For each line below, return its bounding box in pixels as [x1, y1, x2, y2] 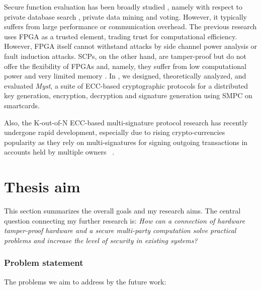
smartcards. [4, 100, 40, 110]
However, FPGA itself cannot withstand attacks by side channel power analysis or [4, 41, 257, 51]
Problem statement [4, 256, 83, 269]
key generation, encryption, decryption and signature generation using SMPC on [4, 90, 252, 101]
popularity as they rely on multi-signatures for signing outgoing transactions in [4, 136, 248, 147]
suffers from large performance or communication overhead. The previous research [4, 21, 257, 32]
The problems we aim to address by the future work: [4, 276, 166, 286]
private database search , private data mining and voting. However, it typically [4, 11, 247, 22]
